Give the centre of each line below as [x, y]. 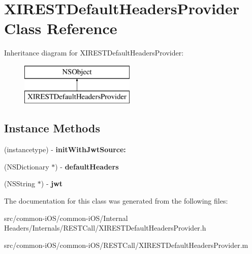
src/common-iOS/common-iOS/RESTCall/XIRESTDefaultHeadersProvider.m [126, 245]
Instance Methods [52, 128]
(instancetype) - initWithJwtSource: [65, 149]
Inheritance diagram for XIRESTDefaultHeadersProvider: [94, 53]
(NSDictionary [27, 166]
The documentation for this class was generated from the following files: [116, 201]
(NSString [20, 184]
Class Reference [61, 28]
